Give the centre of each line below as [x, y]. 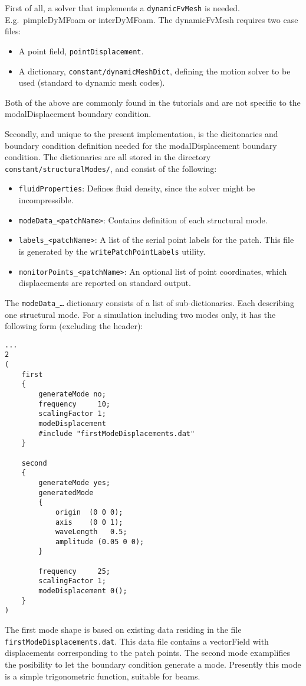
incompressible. [46, 200]
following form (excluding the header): [74, 326]
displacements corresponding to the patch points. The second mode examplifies [147, 653]
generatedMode [66, 492]
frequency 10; [74, 404]
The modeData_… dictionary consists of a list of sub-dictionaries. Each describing [149, 302]
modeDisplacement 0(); [83, 591]
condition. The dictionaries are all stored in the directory [108, 157]
